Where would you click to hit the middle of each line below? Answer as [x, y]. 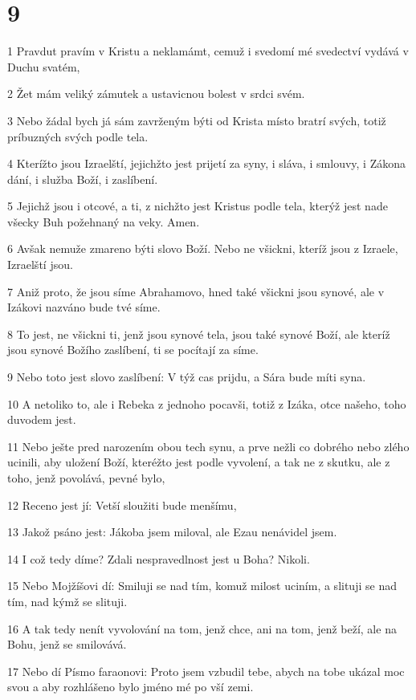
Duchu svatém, [44, 66]
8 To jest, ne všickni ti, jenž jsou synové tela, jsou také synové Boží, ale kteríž [199, 334]
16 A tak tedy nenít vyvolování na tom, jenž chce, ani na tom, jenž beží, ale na [202, 628]
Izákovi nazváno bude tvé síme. [84, 307]
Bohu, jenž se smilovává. [67, 644]
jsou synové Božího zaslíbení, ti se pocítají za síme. [133, 350]
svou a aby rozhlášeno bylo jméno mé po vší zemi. [131, 687]
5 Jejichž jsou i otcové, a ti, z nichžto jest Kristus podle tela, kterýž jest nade [198, 206]
